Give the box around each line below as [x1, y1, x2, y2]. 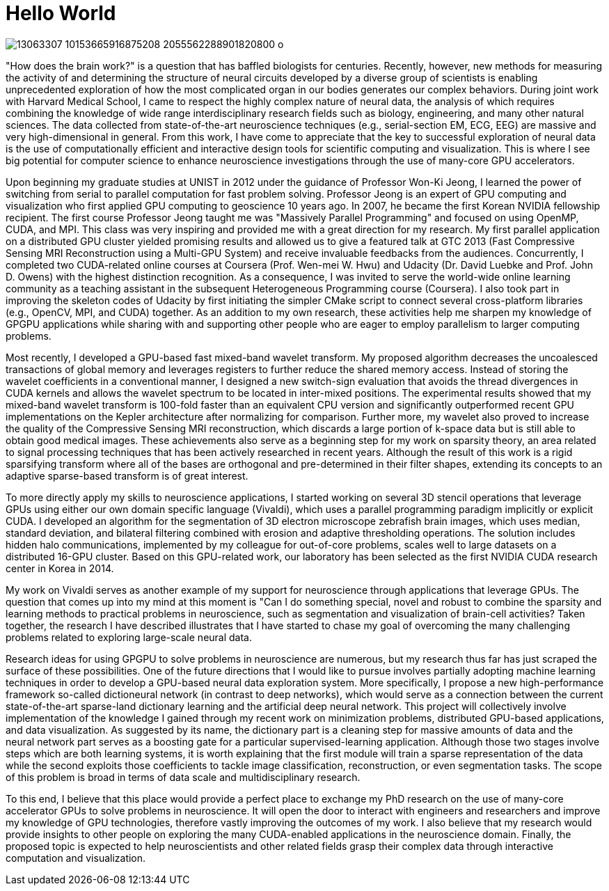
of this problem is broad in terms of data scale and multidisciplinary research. [6, 771, 361, 783]
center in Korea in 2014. [6, 562, 114, 574]
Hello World [6, 1, 116, 25]
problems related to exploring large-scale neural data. [6, 631, 253, 643]
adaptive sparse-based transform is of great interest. [6, 469, 248, 482]
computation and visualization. [6, 851, 146, 864]
